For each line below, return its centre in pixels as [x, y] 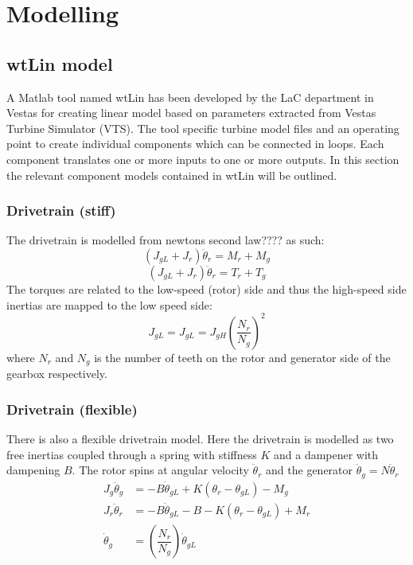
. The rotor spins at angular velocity [160, 470]
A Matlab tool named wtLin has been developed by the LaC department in [190, 97]
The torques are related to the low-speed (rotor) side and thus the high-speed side [206, 288]
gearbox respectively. [57, 374]
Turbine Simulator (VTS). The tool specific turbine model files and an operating [203, 128]
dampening [33, 470]
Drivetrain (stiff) [61, 210]
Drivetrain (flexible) [72, 409]
